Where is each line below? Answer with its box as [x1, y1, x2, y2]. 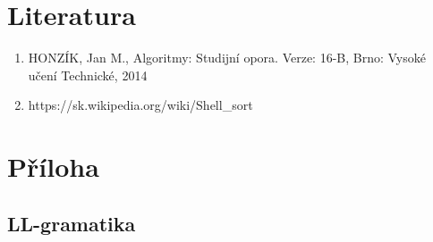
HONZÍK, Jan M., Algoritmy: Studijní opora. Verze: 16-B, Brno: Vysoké [28, 48, 426, 67]
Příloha [7, 148, 99, 185]
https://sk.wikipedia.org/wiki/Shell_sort [28, 96, 253, 114]
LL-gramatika [7, 209, 136, 237]
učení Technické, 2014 [28, 65, 148, 84]
